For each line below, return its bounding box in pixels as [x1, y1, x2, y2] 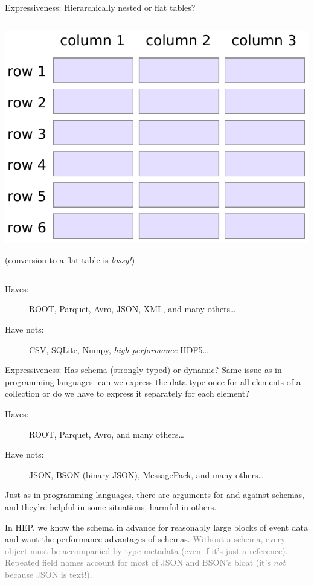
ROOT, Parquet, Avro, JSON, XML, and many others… [29, 302, 236, 315]
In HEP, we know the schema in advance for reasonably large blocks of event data [5, 520, 308, 533]
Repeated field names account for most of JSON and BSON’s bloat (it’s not [5, 556, 286, 569]
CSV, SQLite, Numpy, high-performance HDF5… [29, 343, 208, 356]
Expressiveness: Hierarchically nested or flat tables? [5, 1, 196, 13]
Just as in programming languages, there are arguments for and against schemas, [5, 488, 305, 501]
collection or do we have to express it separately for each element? [5, 387, 249, 400]
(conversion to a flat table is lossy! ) [5, 254, 135, 266]
